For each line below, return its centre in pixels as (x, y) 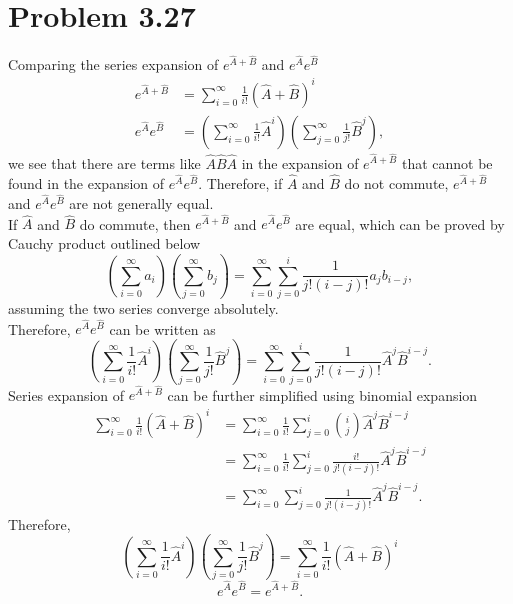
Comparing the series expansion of (113, 63)
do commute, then (135, 223)
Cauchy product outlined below (104, 242)
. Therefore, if (240, 182)
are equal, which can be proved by (400, 223)
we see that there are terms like (104, 162)
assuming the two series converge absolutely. (143, 308)
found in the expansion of (86, 182)
